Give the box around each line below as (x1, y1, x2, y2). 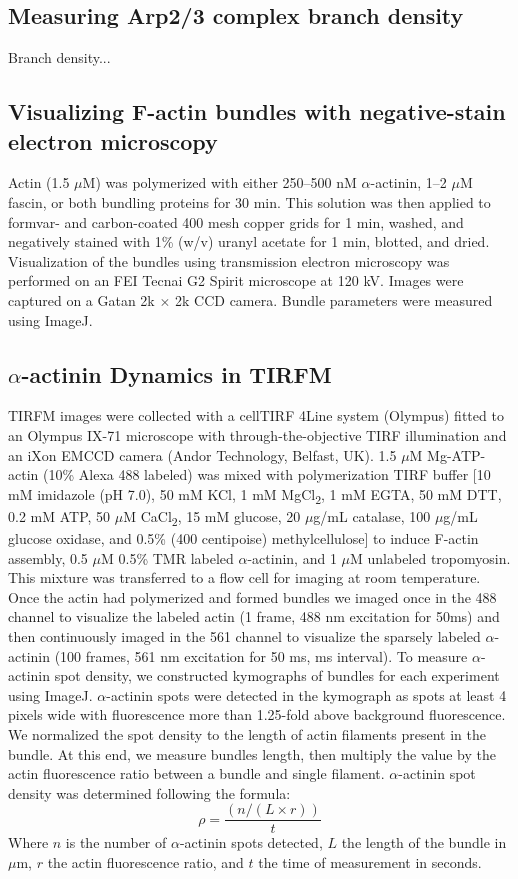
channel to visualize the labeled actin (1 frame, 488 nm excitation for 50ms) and (8, 606, 500, 627)
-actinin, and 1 (247, 547, 337, 568)
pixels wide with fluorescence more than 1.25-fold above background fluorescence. (8, 704, 506, 725)
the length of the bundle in (341, 832, 507, 853)
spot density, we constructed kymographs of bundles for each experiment (54, 665, 500, 686)
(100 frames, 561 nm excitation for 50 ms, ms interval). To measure (54, 645, 468, 666)
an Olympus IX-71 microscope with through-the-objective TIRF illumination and (8, 424, 507, 445)
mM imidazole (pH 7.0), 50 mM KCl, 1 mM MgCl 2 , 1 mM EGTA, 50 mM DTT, (8, 483, 502, 507)
